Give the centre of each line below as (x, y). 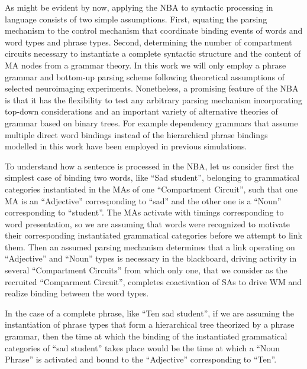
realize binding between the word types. (77, 293)
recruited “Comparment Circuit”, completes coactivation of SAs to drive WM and (153, 281)
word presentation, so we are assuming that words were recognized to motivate (147, 223)
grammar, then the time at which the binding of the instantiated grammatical (146, 336)
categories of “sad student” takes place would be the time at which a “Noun (143, 347)
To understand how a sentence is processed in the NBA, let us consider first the (149, 166)
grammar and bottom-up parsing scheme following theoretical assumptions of (145, 76)
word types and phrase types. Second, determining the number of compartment (148, 42)
